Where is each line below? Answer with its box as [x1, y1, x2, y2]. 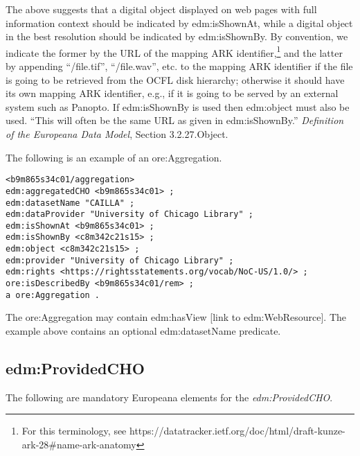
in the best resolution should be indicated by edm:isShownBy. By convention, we [6, 29, 348, 44]
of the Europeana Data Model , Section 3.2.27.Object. [6, 127, 228, 141]
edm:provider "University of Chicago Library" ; [6, 255, 234, 265]
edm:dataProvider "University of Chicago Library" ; [6, 209, 253, 220]
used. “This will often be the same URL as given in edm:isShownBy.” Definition [6, 113, 344, 128]
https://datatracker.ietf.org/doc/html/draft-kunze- [129, 423, 345, 438]
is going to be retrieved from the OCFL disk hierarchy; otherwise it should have [6, 72, 345, 87]
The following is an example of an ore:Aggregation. [6, 150, 222, 164]
